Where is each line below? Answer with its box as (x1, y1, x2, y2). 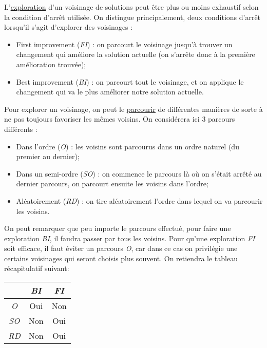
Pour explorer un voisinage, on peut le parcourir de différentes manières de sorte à (4, 103, 263, 114)
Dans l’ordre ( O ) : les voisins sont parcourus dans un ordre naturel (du (16, 141, 239, 151)
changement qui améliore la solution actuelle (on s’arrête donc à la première (16, 49, 255, 60)
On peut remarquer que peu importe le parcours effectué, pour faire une (4, 223, 231, 234)
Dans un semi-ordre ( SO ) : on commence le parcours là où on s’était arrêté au (16, 168, 262, 179)
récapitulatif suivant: (4, 263, 69, 274)
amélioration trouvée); (16, 59, 86, 69)
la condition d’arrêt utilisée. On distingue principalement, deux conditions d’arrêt (4, 11, 261, 22)
